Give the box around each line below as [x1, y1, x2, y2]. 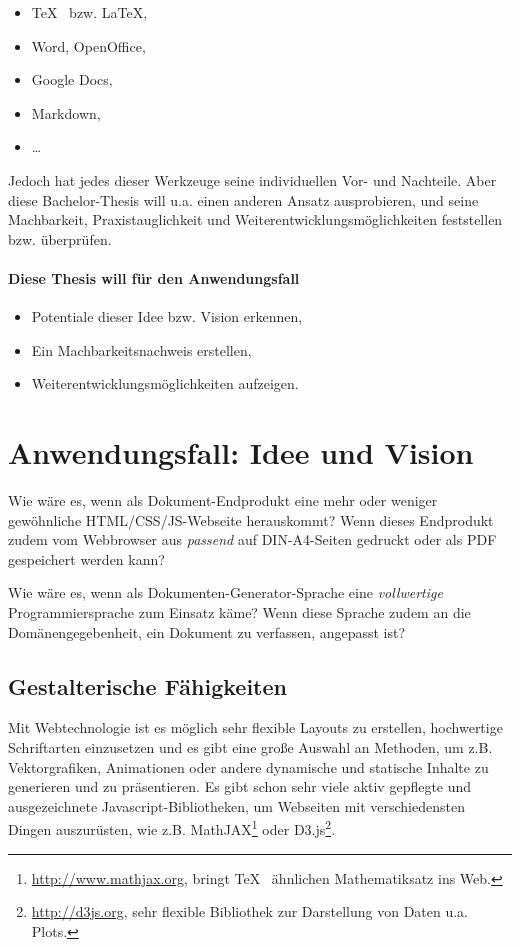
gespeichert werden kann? [8, 548, 165, 569]
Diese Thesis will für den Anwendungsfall [8, 267, 300, 288]
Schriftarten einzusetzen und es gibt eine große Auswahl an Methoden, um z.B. [8, 737, 493, 757]
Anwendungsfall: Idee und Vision [8, 432, 474, 473]
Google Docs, [31, 69, 113, 90]
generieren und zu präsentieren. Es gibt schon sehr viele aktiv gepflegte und [8, 776, 472, 797]
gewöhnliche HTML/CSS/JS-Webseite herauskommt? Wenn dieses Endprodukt [8, 509, 494, 530]
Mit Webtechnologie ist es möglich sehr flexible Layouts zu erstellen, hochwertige [8, 717, 503, 738]
